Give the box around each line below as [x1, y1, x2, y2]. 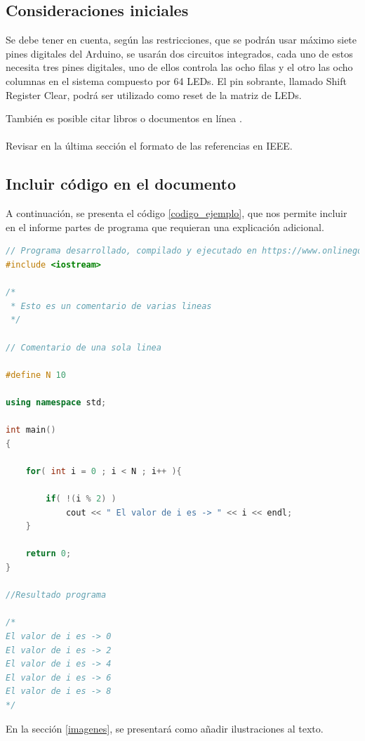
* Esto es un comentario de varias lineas [11, 301, 212, 311]
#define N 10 [6, 369, 66, 380]
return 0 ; [25, 549, 72, 559]
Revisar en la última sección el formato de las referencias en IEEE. [6, 138, 293, 153]
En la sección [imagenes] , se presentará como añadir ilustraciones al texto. [6, 721, 324, 735]
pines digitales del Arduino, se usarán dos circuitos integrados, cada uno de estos [6, 46, 353, 60]
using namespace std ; [6, 397, 107, 407]
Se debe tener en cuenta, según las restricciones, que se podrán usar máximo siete [6, 32, 357, 47]
